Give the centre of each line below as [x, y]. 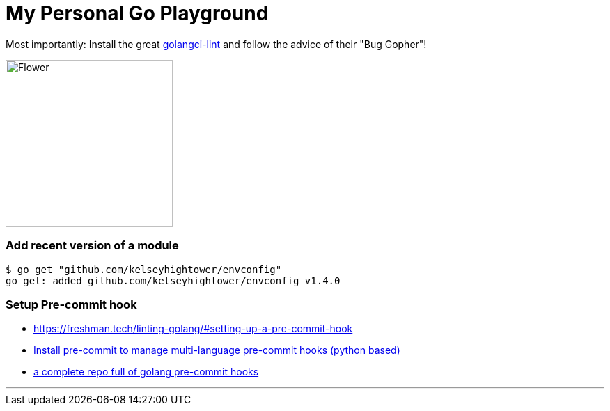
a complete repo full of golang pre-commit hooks [146, 372]
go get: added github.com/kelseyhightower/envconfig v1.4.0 [173, 280]
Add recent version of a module [92, 246]
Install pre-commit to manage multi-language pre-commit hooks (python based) [217, 350]
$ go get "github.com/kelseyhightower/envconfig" [144, 269]
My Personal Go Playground [137, 13]
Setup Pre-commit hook [71, 304]
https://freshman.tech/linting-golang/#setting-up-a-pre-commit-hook [193, 329]
